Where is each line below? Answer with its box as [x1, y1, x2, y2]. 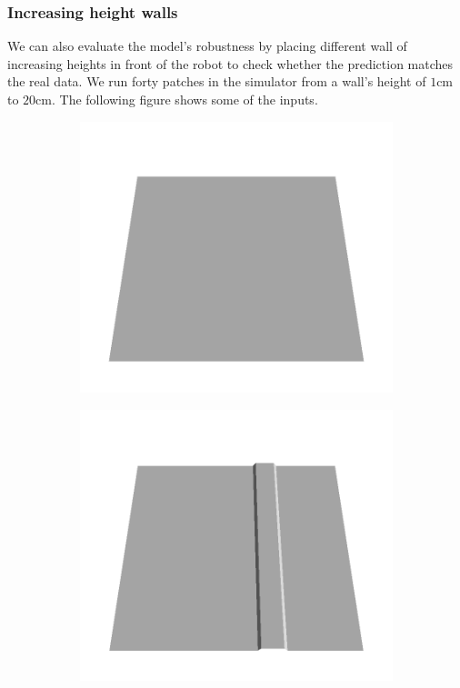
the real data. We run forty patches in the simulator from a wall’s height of [7, 72, 426, 91]
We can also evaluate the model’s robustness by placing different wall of [7, 36, 407, 55]
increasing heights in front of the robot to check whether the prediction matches [7, 54, 454, 73]
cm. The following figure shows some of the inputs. [35, 90, 318, 108]
